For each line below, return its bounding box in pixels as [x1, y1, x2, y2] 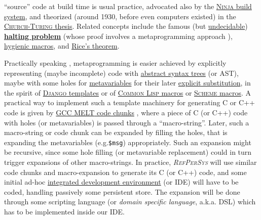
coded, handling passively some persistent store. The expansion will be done [4, 186, 240, 197]
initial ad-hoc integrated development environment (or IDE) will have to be [4, 177, 239, 187]
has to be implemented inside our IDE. [4, 206, 125, 216]
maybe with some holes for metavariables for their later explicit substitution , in [4, 77, 251, 88]
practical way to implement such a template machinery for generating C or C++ [4, 97, 255, 108]
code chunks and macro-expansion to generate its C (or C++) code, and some [4, 166, 247, 177]
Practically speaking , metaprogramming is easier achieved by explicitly [4, 57, 227, 68]
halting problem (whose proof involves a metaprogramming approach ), [4, 30, 233, 41]
